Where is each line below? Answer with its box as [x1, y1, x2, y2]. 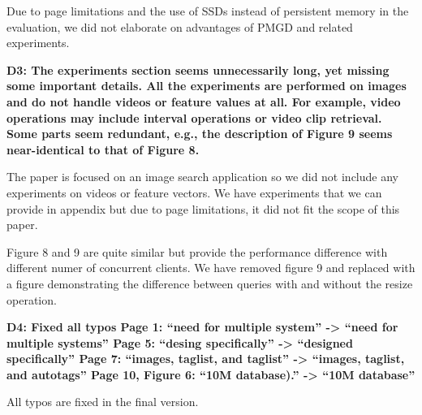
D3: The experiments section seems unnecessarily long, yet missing [6, 61, 390, 78]
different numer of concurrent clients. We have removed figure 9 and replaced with [6, 259, 416, 276]
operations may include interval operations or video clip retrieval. [6, 109, 382, 126]
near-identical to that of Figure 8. [6, 140, 200, 158]
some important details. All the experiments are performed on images [6, 77, 407, 94]
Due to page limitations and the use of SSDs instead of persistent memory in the [6, 2, 409, 19]
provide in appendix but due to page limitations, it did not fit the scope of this [6, 200, 400, 217]
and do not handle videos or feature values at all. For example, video [6, 93, 401, 110]
